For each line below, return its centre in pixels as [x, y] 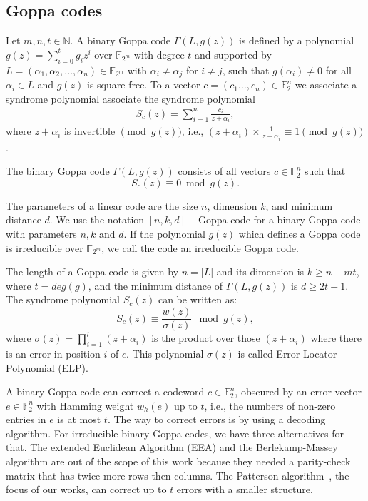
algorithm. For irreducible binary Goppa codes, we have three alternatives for [175, 433]
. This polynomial [165, 353]
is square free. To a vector [144, 85]
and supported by [233, 54]
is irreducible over [45, 247]
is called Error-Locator [287, 353]
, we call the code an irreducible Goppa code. [200, 247]
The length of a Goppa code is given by [92, 272]
